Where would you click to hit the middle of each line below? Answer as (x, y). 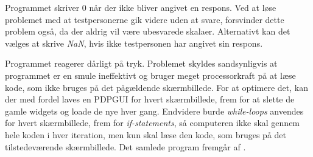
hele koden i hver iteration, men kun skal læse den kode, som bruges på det (146, 134)
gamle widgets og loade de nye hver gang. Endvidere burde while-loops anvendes (154, 111)
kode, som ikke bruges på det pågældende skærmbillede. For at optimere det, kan (156, 87)
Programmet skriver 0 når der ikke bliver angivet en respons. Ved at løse (141, 7)
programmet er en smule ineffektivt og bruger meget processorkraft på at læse (150, 75)
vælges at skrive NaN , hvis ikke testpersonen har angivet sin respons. (134, 43)
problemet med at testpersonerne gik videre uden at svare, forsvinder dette (145, 19)
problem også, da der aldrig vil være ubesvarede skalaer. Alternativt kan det (148, 31)
